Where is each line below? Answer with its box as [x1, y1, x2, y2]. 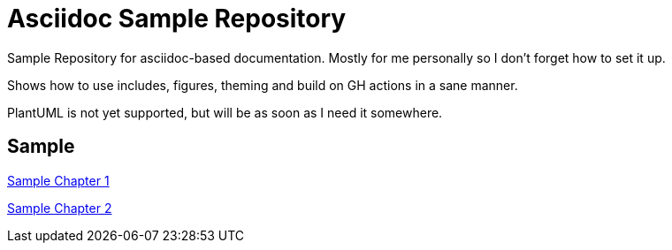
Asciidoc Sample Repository [7, 4, 347, 34]
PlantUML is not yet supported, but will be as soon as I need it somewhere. [7, 104, 443, 120]
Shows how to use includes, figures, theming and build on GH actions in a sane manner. [7, 77, 518, 93]
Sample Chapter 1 [7, 172, 110, 188]
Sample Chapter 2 [7, 200, 112, 216]
